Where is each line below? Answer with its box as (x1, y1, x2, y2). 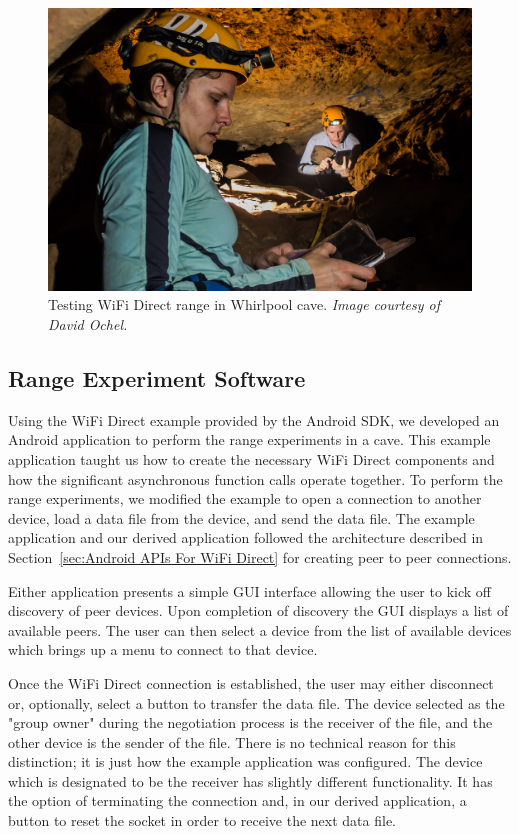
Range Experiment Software (8, 362, 306, 393)
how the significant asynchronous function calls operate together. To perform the (8, 468, 503, 489)
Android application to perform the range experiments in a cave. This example (8, 429, 491, 450)
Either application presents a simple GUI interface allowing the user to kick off (8, 580, 491, 601)
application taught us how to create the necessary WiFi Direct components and (8, 448, 495, 469)
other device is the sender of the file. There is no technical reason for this (8, 731, 456, 752)
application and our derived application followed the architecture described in (8, 527, 484, 548)
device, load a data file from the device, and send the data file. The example (8, 507, 475, 528)
